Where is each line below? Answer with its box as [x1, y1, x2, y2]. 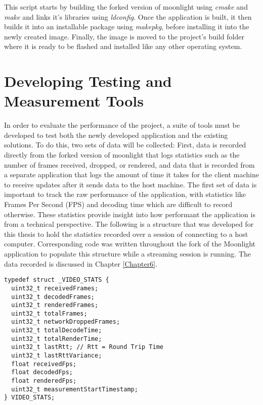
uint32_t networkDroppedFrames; [11, 318, 120, 326]
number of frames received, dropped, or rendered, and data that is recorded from [4, 159, 255, 170]
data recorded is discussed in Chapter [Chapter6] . [4, 258, 158, 269]
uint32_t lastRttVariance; [11, 352, 102, 360]
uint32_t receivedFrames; [11, 284, 99, 292]
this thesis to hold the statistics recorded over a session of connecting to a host [4, 228, 248, 239]
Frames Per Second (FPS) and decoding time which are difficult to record [4, 199, 233, 210]
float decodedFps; [11, 369, 73, 376]
